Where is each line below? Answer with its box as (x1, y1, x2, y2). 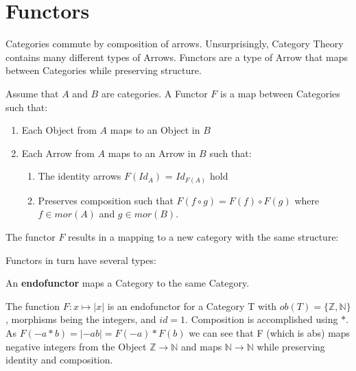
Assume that (5, 86, 59, 100)
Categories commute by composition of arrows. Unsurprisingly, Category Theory (5, 36, 344, 51)
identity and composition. (5, 352, 113, 367)
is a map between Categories (220, 86, 340, 100)
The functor (5, 229, 56, 243)
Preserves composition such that (38, 193, 174, 207)
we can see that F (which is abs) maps (189, 325, 351, 339)
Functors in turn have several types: (5, 252, 156, 267)
